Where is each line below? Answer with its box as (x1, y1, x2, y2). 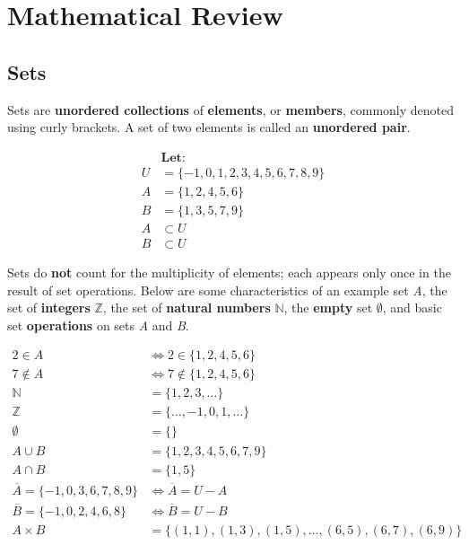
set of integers (7, 298, 91, 317)
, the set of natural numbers (102, 298, 271, 317)
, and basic (382, 298, 442, 317)
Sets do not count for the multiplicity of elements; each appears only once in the (7, 262, 451, 281)
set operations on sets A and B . (7, 315, 189, 334)
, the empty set (283, 298, 373, 317)
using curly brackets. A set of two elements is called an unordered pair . (7, 118, 411, 136)
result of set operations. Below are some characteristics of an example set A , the (7, 280, 447, 299)
